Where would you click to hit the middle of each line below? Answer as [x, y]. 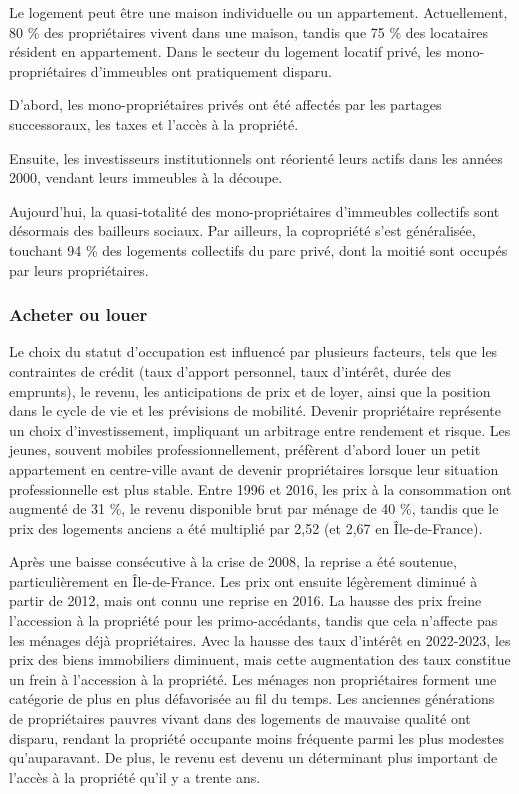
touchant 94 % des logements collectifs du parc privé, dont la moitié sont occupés [258, 249]
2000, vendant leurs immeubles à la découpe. [146, 177]
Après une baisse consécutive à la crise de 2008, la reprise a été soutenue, [233, 561]
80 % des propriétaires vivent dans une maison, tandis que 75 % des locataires [248, 31]
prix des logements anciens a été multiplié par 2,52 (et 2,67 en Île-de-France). [246, 527]
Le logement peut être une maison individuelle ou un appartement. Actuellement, [258, 12]
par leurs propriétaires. [79, 269]
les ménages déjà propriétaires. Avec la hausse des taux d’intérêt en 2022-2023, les [260, 639]
